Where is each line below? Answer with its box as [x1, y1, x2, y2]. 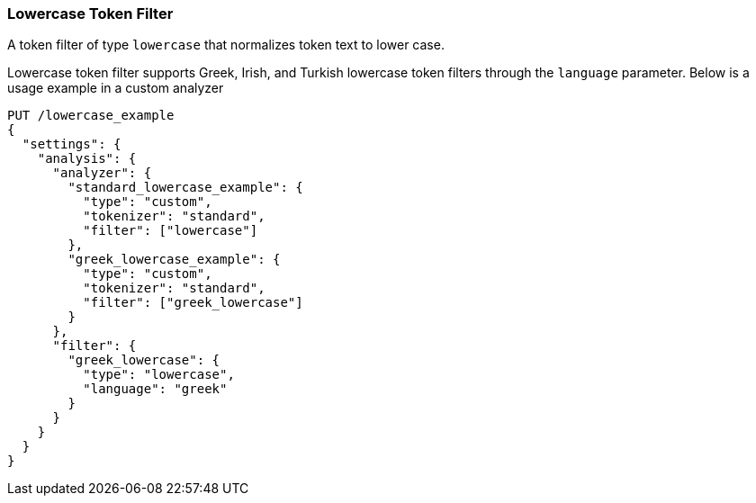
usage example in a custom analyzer [7, 80, 224, 96]
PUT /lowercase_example [7, 108, 175, 123]
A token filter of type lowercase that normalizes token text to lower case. [7, 37, 445, 53]
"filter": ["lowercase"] [83, 223, 258, 238]
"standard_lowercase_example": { [67, 180, 303, 195]
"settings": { [22, 137, 121, 152]
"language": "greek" [83, 382, 228, 397]
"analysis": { [37, 151, 137, 166]
